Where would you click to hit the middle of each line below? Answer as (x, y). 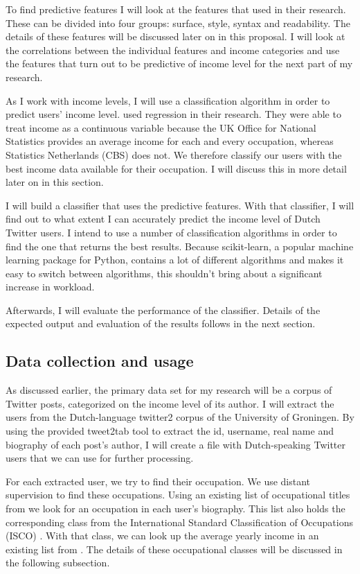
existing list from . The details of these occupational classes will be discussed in (174, 549)
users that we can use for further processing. (100, 458)
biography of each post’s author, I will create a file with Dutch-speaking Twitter (175, 444)
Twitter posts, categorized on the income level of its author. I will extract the (170, 403)
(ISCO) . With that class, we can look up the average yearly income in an (162, 536)
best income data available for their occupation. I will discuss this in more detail (176, 168)
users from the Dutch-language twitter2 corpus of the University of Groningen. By (180, 417)
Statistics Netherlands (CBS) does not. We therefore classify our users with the (174, 154)
